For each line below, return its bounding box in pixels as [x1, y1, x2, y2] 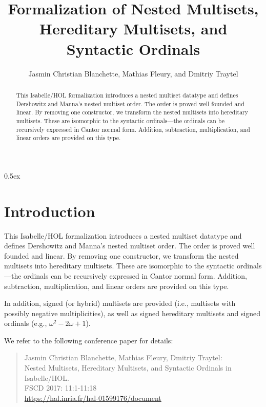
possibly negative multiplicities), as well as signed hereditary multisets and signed [4, 307, 261, 318]
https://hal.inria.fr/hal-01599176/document [24, 392, 161, 403]
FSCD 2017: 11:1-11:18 [24, 382, 97, 393]
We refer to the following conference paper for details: [4, 335, 173, 345]
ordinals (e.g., [4, 318, 47, 328]
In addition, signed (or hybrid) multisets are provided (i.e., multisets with [4, 298, 236, 308]
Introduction [4, 200, 95, 221]
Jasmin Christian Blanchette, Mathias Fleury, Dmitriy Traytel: [24, 352, 222, 363]
